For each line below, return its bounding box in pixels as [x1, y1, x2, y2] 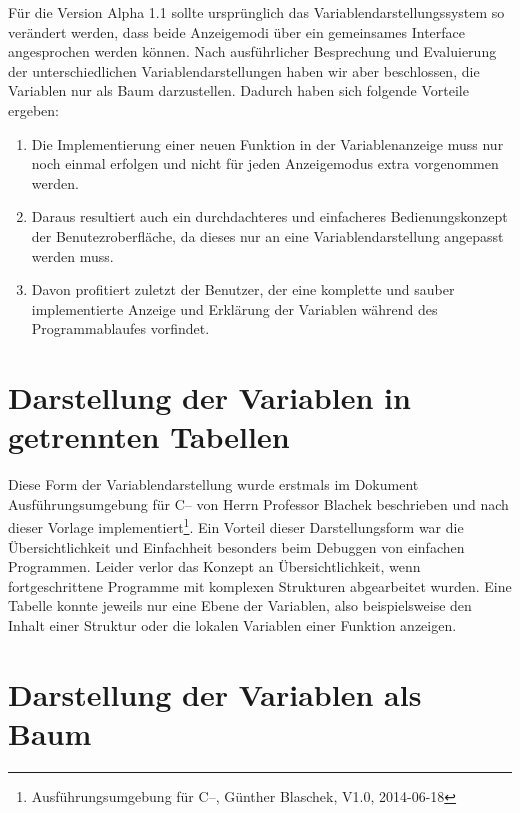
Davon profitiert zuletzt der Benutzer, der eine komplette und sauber [31, 279, 455, 300]
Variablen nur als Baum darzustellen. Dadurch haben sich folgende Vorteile [8, 80, 469, 101]
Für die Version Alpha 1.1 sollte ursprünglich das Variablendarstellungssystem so [8, 2, 505, 22]
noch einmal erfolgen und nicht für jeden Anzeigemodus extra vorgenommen [31, 153, 499, 174]
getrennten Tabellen [8, 416, 290, 457]
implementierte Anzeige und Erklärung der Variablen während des [31, 298, 438, 319]
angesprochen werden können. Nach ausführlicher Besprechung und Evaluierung [8, 41, 497, 62]
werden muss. [31, 245, 114, 266]
